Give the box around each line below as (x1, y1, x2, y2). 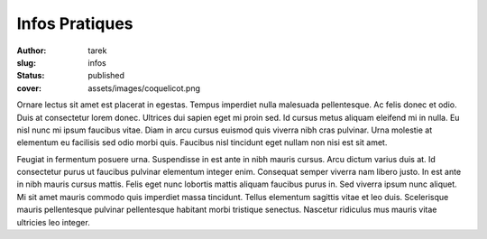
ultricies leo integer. (16, 216, 90, 227)
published (87, 70, 125, 81)
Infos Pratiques (16, 14, 134, 33)
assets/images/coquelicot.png (87, 82, 201, 94)
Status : (16, 70, 45, 81)
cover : (16, 82, 42, 94)
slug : (16, 57, 36, 68)
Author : (16, 45, 47, 56)
